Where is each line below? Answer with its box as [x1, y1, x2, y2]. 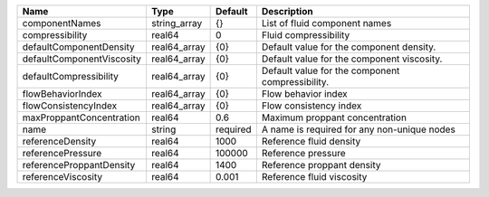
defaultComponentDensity [22, 41, 135, 53]
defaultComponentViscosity [22, 52, 142, 65]
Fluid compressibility [261, 29, 350, 41]
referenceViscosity [22, 171, 103, 183]
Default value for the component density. [261, 41, 436, 53]
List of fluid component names [261, 17, 392, 29]
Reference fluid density [261, 136, 361, 147]
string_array [150, 17, 203, 29]
